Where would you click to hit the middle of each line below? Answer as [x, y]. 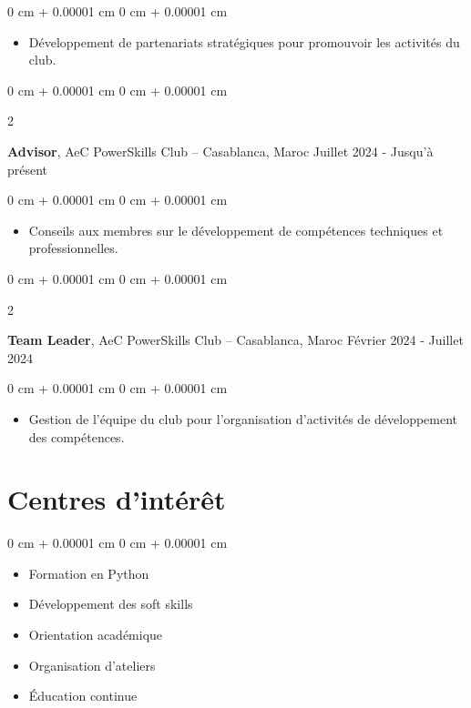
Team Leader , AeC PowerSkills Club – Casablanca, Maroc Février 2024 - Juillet [235, 340]
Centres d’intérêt [117, 499]
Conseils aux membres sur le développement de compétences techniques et [236, 230]
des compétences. [77, 436]
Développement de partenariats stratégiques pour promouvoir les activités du [244, 41]
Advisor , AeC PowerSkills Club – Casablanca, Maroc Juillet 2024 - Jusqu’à [220, 151]
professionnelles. [73, 248]
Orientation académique [96, 634]
